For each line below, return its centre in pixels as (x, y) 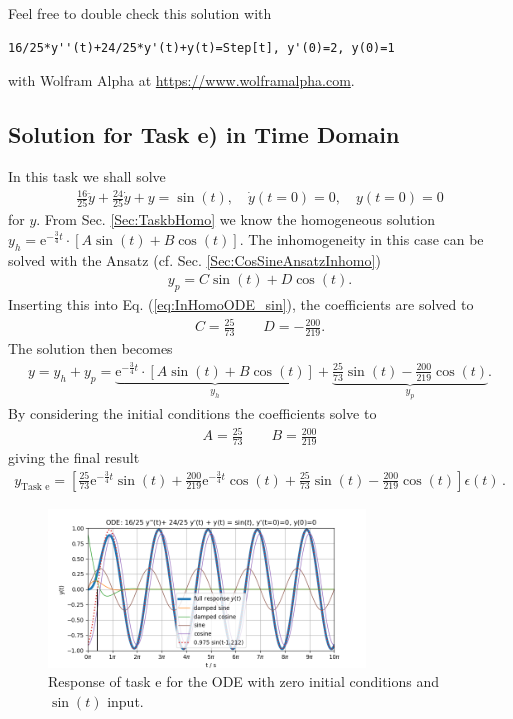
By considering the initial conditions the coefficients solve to (192, 413)
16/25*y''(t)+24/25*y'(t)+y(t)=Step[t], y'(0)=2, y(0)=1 (201, 47)
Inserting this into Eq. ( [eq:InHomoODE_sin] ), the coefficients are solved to (241, 304)
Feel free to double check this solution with (140, 13)
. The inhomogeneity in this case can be (361, 239)
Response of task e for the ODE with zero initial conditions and (244, 681)
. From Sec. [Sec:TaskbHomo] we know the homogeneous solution (235, 219)
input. (125, 700)
